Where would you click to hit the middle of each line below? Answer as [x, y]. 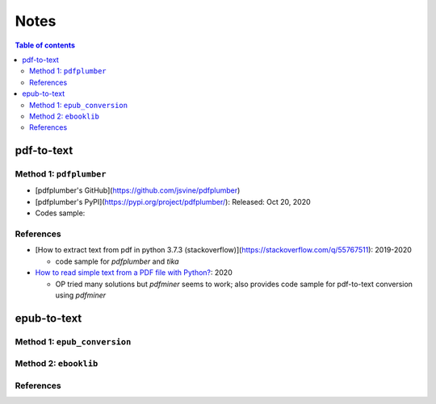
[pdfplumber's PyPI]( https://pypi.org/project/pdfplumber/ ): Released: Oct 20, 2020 [173, 202]
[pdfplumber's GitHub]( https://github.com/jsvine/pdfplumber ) [138, 190]
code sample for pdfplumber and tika [117, 261]
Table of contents [45, 45]
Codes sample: [60, 213]
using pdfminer [81, 295]
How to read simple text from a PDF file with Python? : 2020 [134, 273]
